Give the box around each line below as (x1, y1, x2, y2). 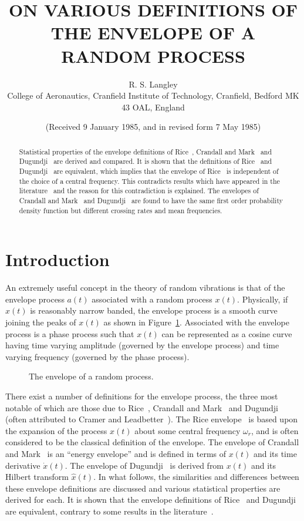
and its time (253, 447, 297, 459)
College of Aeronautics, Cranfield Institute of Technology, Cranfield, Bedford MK (7, 89, 299, 102)
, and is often (251, 424, 299, 436)
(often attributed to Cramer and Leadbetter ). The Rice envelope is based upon (5, 413, 298, 425)
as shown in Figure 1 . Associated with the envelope (103, 315, 289, 328)
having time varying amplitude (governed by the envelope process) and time (5, 339, 279, 351)
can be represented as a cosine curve (161, 327, 292, 340)
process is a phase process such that (5, 327, 134, 340)
